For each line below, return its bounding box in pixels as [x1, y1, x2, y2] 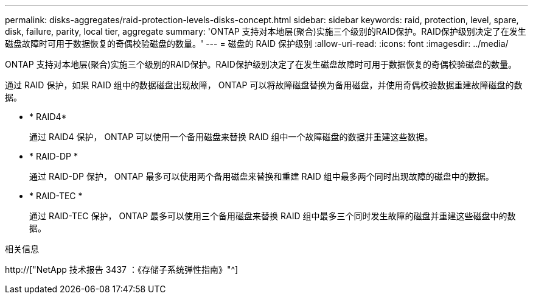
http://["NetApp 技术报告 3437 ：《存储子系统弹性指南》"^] [5, 264, 239, 275]
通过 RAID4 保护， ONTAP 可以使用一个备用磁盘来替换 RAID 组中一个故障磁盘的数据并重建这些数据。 [29, 132, 433, 142]
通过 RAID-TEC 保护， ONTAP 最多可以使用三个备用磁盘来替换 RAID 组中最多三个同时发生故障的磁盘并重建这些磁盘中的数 [29, 211, 516, 221]
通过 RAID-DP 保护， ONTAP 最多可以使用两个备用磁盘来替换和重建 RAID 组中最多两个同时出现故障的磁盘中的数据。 [29, 171, 494, 181]
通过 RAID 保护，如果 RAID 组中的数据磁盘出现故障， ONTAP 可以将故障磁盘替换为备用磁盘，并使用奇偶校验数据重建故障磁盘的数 [5, 80, 523, 90]
